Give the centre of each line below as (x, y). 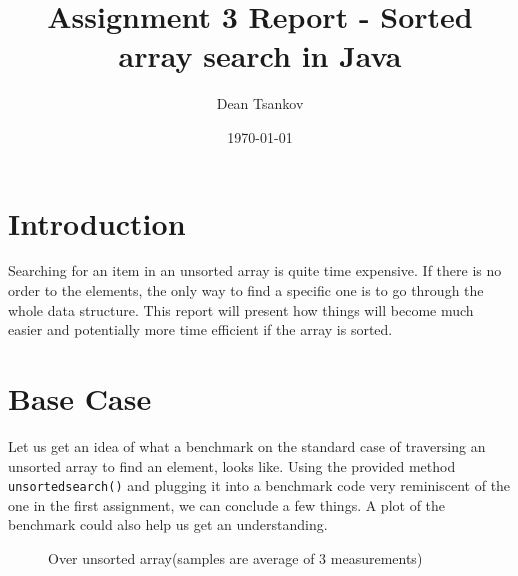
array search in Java (260, 55)
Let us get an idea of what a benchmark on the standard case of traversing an (247, 445)
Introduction (97, 222)
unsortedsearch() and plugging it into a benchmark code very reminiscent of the (259, 485)
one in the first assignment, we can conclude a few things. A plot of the (227, 504)
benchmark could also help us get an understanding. (168, 524)
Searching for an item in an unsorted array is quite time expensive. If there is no (255, 270)
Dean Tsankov (260, 103)
